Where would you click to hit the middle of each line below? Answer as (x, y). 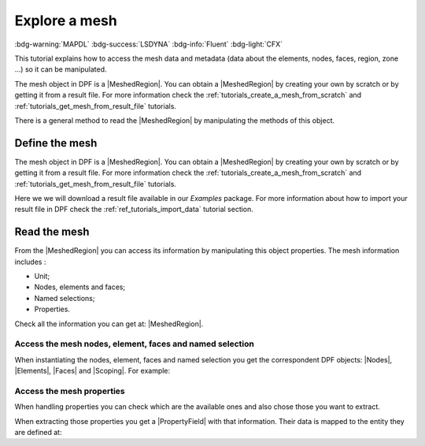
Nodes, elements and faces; (80, 287)
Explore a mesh (66, 20)
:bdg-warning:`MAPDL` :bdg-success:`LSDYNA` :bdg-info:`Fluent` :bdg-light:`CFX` (149, 44)
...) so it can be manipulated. (61, 69)
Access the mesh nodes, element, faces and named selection (135, 344)
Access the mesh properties (70, 391)
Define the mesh (56, 143)
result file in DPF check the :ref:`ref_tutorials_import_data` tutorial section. (134, 210)
